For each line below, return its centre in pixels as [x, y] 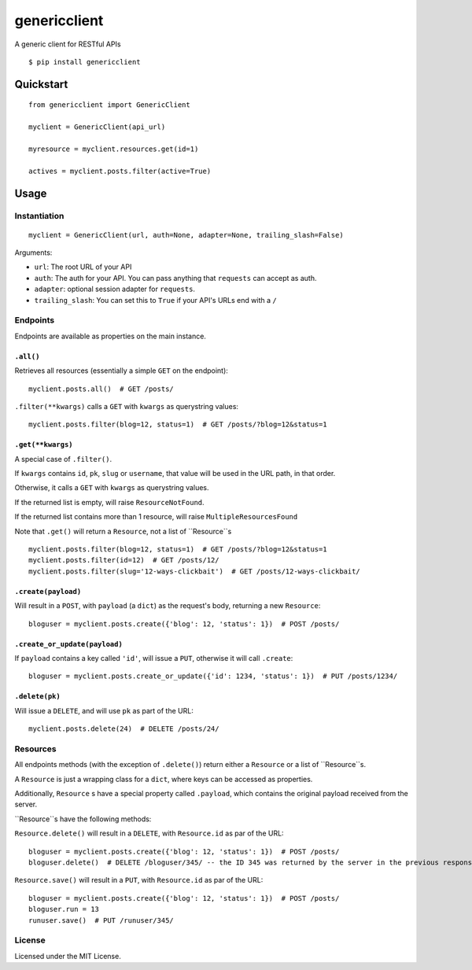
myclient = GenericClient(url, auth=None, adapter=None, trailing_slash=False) [186, 235]
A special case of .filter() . [63, 459]
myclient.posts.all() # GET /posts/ [101, 389]
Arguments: [33, 253]
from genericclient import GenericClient [109, 105]
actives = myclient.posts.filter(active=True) [120, 171]
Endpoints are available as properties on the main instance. [110, 336]
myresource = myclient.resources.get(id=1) [114, 149]
